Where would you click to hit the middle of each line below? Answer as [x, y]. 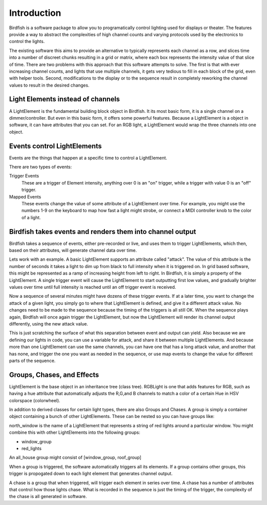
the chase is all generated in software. [48, 497]
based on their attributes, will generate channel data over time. [73, 250]
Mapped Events [25, 197]
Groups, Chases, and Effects [54, 375]
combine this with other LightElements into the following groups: [75, 432]
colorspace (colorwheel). [35, 400]
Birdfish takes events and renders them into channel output [103, 232]
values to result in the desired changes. [49, 85]
